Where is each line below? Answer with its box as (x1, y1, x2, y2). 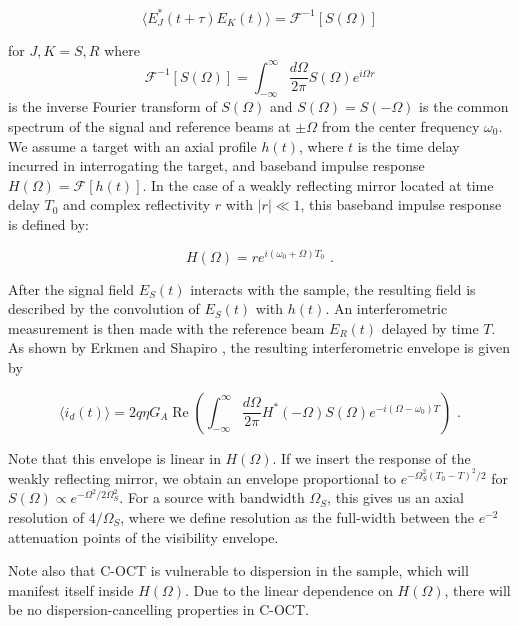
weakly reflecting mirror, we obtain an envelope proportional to (8, 467, 396, 488)
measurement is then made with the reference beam (8, 317, 325, 338)
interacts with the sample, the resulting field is (190, 278, 476, 299)
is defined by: (8, 213, 89, 234)
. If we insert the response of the (272, 447, 471, 468)
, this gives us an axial (327, 487, 464, 508)
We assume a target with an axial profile (8, 135, 257, 156)
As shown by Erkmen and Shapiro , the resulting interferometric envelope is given (8, 337, 511, 358)
